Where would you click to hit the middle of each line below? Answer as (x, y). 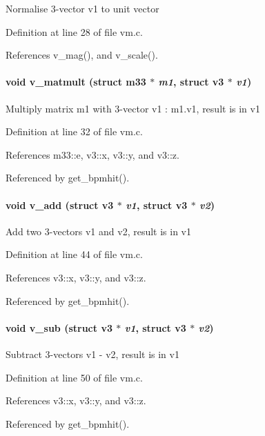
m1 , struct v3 (191, 82)
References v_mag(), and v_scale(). (82, 55)
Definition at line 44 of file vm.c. (74, 254)
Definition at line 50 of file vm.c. (74, 377)
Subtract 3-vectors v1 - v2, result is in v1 (92, 354)
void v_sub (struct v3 (59, 327)
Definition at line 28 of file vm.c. (74, 31)
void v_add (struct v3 (60, 205)
